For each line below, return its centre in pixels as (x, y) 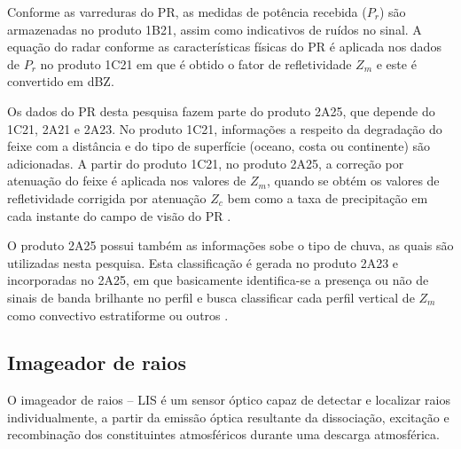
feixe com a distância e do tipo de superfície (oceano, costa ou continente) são (219, 146)
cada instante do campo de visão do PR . (119, 215)
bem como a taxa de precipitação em (328, 197)
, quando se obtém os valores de (353, 181)
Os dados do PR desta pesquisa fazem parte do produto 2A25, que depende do (221, 110)
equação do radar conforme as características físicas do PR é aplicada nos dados (224, 47)
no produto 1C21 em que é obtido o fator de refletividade (196, 63)
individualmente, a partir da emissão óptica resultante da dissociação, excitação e (228, 417)
